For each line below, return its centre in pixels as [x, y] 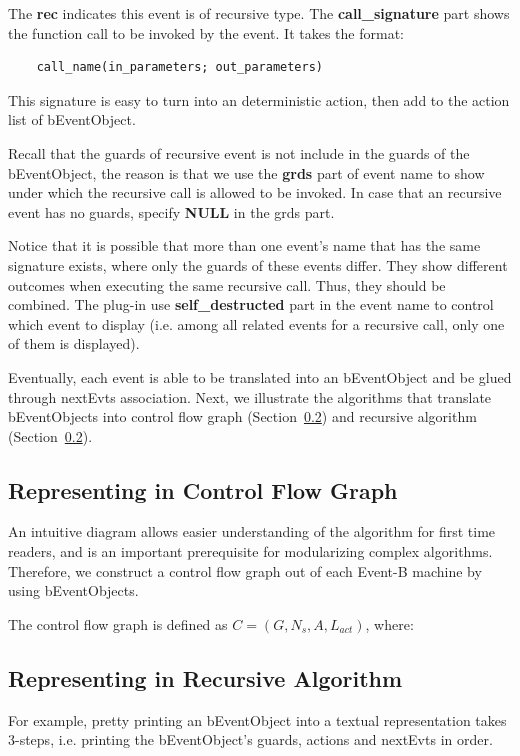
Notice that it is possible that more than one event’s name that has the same [244, 245]
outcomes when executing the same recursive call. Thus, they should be [227, 284]
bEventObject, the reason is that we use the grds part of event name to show [246, 172]
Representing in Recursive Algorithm [205, 677]
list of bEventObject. [72, 119]
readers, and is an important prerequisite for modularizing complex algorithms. [250, 551]
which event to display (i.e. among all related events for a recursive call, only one [256, 323]
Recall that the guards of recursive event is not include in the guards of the [239, 152]
